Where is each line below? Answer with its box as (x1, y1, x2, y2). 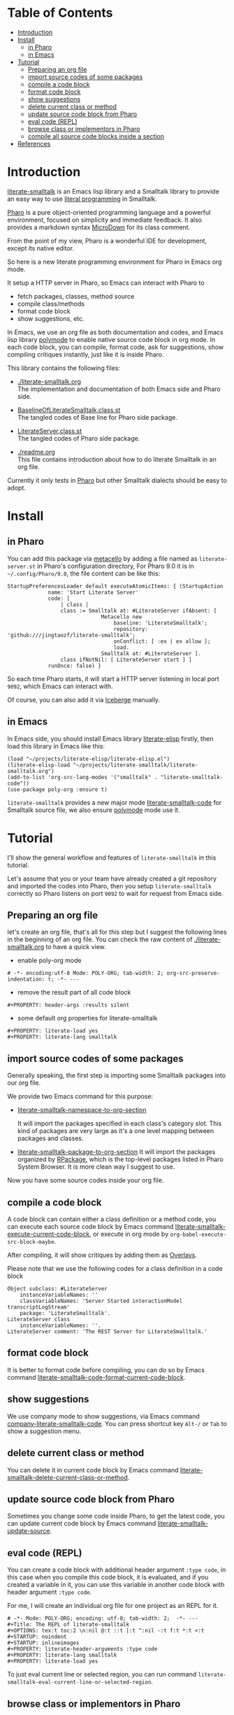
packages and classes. (17, 1134, 84, 1143)
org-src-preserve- (166, 970, 220, 977)
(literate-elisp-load (7, 761, 71, 769)
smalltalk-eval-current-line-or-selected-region (7, 1679, 152, 1686)
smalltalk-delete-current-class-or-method (7, 1473, 128, 1481)
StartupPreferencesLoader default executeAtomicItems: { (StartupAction (7, 583, 224, 590)
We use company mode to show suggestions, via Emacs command (7, 1411, 200, 1421)
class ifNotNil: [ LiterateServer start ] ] (60, 656, 192, 663)
